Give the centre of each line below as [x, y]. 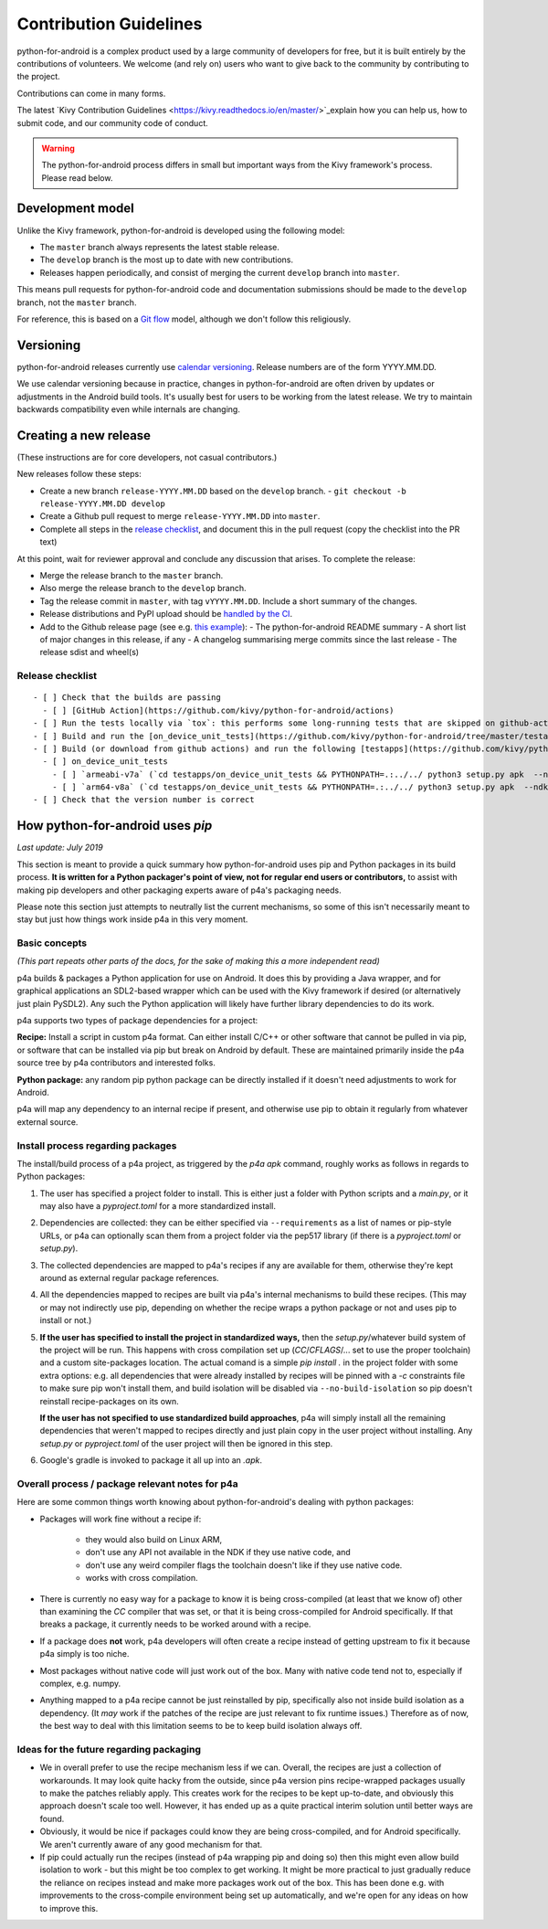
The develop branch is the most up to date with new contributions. [167, 260]
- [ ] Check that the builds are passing [127, 698]
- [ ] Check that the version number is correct [144, 800]
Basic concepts [52, 943]
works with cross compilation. [142, 1578]
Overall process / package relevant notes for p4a [128, 1483]
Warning [58, 148]
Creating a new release [84, 435]
